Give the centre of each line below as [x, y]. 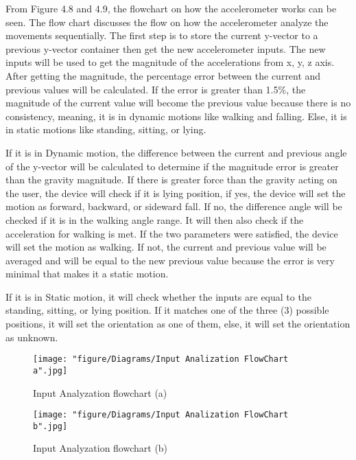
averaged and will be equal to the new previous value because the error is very [170, 260]
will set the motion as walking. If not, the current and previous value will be [166, 247]
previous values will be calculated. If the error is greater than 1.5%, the [156, 89]
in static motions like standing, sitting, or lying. [106, 129]
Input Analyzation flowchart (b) [100, 448]
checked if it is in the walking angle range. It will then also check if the [155, 219]
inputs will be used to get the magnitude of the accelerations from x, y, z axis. [170, 62]
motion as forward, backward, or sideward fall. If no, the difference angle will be [174, 206]
